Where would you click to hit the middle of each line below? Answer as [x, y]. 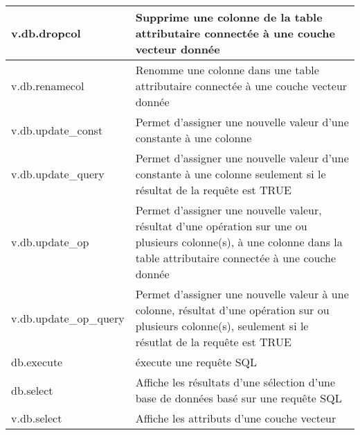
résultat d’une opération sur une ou [221, 226]
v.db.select [37, 418]
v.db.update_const [57, 130]
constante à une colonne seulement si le [231, 174]
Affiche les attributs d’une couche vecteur [236, 418]
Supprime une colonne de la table [229, 17]
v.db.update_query [58, 174]
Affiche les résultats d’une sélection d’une [235, 382]
